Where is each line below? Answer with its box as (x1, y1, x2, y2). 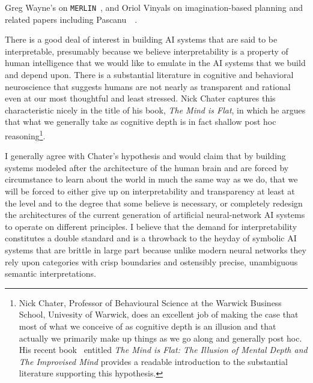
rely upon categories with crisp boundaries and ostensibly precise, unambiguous (5, 255, 298, 268)
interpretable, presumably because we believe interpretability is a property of (5, 44, 288, 57)
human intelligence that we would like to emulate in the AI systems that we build (5, 56, 306, 69)
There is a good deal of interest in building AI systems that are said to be (5, 33, 278, 46)
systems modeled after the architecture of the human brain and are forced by (5, 161, 289, 173)
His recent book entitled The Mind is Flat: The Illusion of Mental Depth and (19, 343, 308, 356)
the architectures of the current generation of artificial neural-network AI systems (5, 208, 305, 221)
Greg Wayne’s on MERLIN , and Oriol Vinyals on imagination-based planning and (5, 1, 303, 13)
